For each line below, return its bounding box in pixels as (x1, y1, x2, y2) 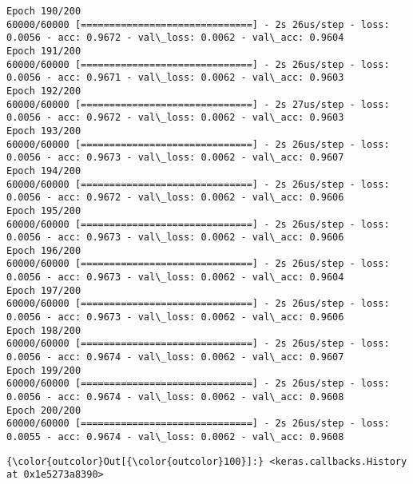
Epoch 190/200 (6, 6, 81, 17)
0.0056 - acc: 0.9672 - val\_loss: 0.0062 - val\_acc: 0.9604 (6, 32, 344, 44)
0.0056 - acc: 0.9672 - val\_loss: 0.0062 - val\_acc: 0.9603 (6, 112, 344, 124)
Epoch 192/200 (6, 85, 81, 97)
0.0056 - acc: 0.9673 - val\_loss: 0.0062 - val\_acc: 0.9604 (6, 272, 344, 284)
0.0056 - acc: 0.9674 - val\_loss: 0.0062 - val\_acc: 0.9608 (6, 391, 344, 403)
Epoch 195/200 (6, 204, 81, 216)
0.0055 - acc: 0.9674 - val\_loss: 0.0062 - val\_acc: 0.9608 (6, 431, 344, 442)
